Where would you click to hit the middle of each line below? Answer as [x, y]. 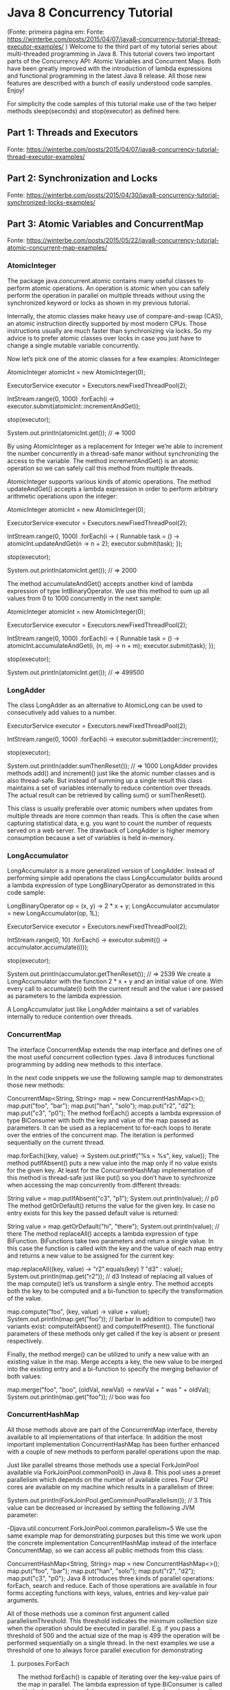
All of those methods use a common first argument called [88, 1613]
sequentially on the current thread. [56, 1142]
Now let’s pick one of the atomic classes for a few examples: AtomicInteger [113, 358]
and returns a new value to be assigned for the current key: [91, 1255]
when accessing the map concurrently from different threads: [94, 1185]
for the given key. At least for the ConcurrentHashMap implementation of [110, 1170]
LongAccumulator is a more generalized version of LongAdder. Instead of [111, 871]
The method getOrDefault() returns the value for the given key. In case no [111, 1205]
